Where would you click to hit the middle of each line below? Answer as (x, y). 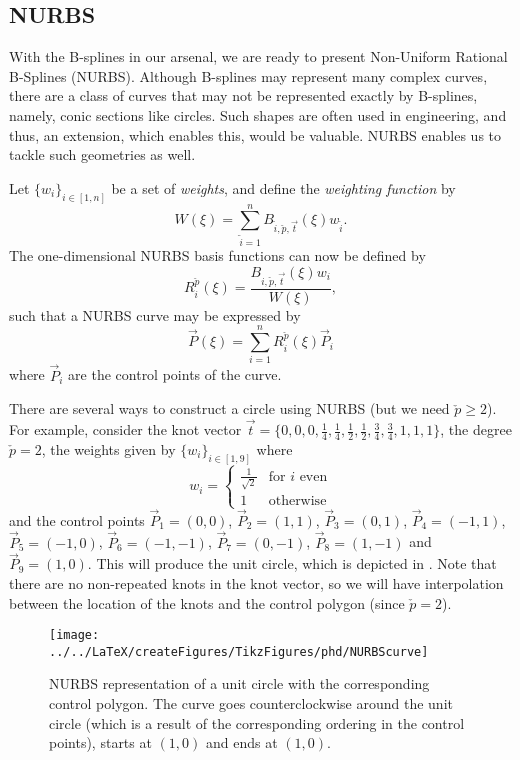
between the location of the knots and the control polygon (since (207, 602)
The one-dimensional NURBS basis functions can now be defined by (217, 255)
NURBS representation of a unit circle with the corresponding (239, 683)
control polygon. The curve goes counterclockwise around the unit (251, 703)
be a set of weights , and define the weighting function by (283, 187)
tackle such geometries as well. (102, 154)
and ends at (241, 742)
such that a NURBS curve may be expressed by (155, 314)
